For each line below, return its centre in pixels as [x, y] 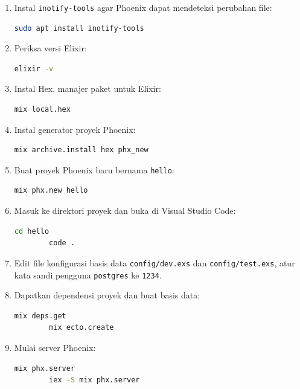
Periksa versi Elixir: [50, 48]
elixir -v [34, 69]
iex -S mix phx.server [94, 380]
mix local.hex [42, 110]
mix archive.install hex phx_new [81, 150]
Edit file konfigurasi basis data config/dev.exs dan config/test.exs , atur [155, 262]
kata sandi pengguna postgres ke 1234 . [88, 275]
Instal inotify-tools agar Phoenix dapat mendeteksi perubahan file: [143, 7]
